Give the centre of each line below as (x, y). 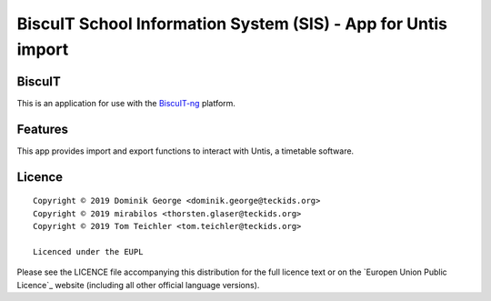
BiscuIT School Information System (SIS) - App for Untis (232, 24)
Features (42, 129)
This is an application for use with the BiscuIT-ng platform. (126, 103)
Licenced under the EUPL (88, 251)
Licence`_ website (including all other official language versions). (138, 285)
